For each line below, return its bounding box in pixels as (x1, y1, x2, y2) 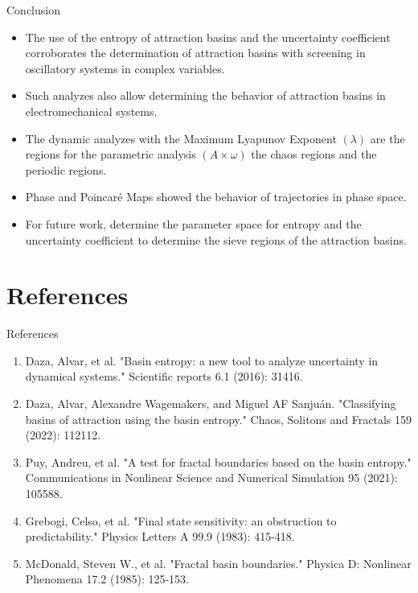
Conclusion (6, 2, 60, 18)
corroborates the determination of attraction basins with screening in (25, 44, 366, 61)
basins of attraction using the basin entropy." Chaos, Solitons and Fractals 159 (25, 410, 412, 427)
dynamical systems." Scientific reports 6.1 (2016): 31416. (25, 368, 303, 385)
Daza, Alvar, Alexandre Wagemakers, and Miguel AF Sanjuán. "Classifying (25, 395, 396, 412)
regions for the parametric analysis (25, 146, 196, 163)
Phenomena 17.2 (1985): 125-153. (25, 570, 189, 587)
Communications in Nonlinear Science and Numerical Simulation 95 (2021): (25, 469, 398, 486)
